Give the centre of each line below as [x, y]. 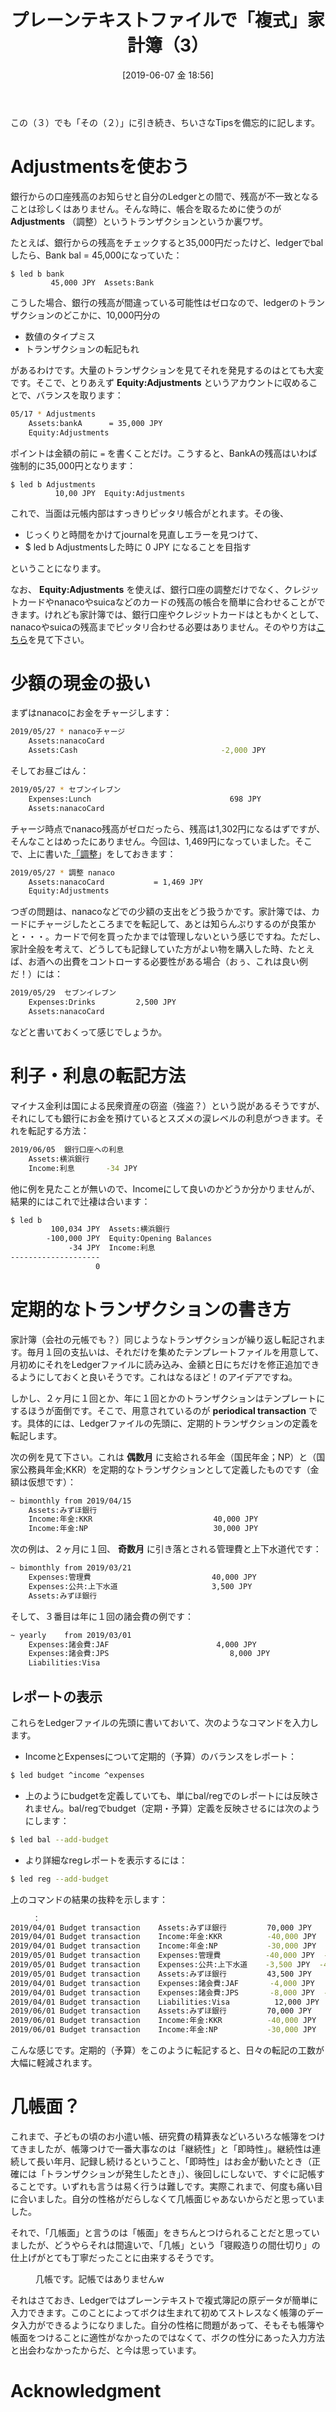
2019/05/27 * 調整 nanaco [62, 872]
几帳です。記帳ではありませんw [100, 2278]
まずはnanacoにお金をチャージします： [91, 713]
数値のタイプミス [60, 336]
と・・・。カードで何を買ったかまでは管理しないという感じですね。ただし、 [168, 937]
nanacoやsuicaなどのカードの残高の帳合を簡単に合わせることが [185, 602]
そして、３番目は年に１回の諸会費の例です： [102, 1616]
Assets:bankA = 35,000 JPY [95, 423]
